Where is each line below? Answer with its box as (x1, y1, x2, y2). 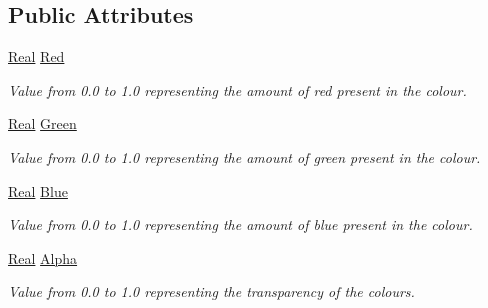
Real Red (8, 46, 65, 67)
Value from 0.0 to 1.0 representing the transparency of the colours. (8, 281, 415, 302)
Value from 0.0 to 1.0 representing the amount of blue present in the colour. (8, 214, 473, 235)
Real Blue (8, 180, 68, 201)
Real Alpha (8, 247, 78, 268)
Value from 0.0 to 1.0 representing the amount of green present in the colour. (8, 146, 481, 167)
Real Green (8, 113, 77, 134)
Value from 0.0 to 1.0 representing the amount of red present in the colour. (8, 79, 467, 100)
